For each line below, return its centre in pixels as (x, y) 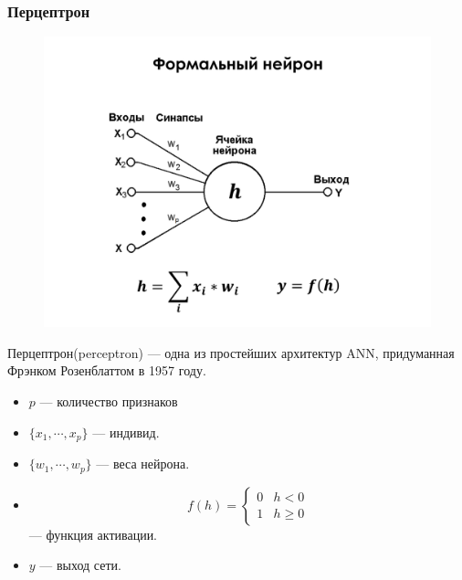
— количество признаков (109, 401)
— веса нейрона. (143, 464)
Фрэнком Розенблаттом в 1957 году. (107, 370)
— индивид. (126, 432)
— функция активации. (93, 534)
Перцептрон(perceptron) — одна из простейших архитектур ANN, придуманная (231, 352)
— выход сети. (80, 565)
